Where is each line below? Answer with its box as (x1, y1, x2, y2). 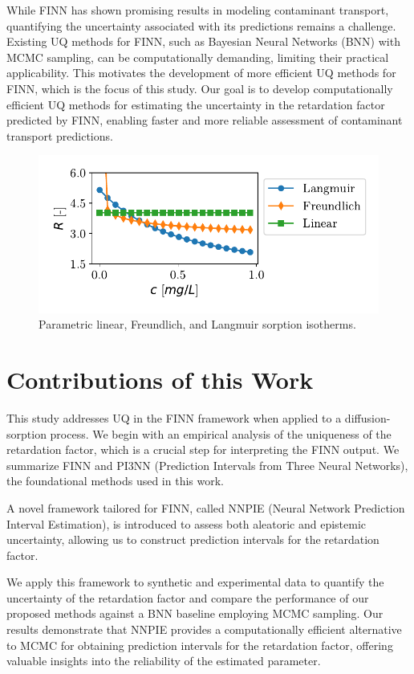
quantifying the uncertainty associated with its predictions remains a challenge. (6, 17, 396, 34)
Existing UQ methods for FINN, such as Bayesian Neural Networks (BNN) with (6, 33, 400, 50)
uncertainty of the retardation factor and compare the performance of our (6, 589, 369, 606)
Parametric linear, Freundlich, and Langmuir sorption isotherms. (39, 316, 356, 333)
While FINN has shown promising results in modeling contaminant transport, (6, 2, 389, 18)
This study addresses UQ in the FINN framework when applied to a (6, 409, 342, 426)
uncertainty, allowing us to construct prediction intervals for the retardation (6, 531, 379, 548)
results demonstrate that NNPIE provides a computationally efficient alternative (6, 621, 402, 638)
